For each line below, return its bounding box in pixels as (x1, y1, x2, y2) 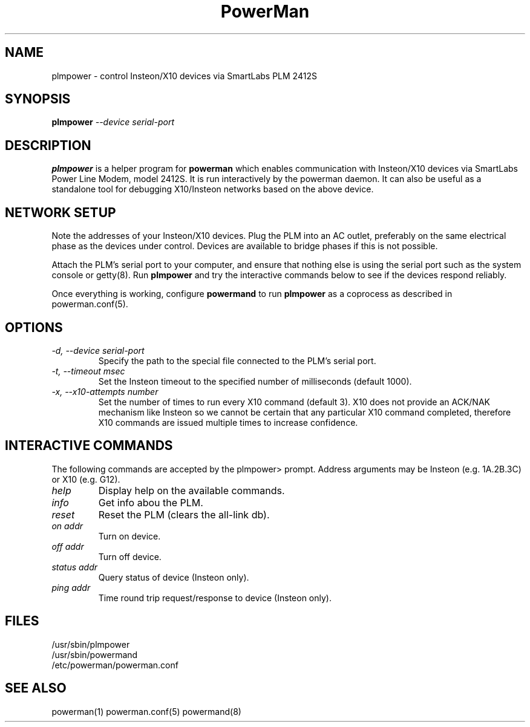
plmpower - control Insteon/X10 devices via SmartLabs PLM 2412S (51, 70, 317, 81)
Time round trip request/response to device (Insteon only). (98, 592, 332, 603)
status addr (51, 561, 98, 572)
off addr (51, 541, 84, 552)
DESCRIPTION (5, 137, 91, 153)
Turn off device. (98, 551, 162, 562)
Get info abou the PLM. (98, 496, 203, 509)
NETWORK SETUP (5, 204, 116, 220)
